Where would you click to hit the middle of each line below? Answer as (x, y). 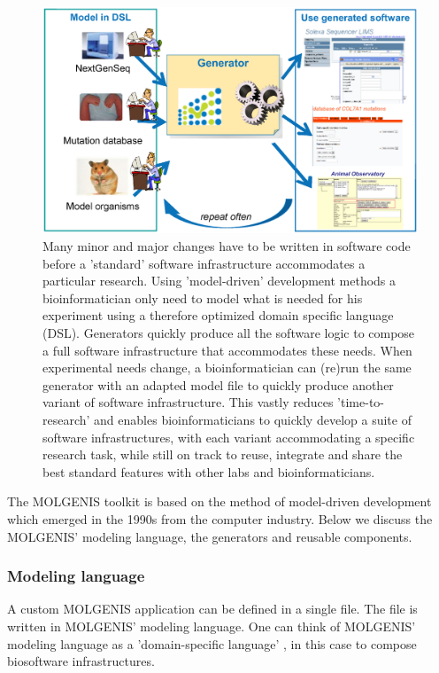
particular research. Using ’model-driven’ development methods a (219, 281)
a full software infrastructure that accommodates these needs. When (227, 350)
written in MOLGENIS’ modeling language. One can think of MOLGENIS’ (212, 626)
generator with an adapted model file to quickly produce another (218, 384)
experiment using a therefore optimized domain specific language (218, 315)
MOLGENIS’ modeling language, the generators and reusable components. (210, 536)
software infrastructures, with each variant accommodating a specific (229, 437)
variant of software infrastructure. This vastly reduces (188, 402)
